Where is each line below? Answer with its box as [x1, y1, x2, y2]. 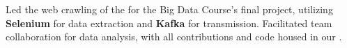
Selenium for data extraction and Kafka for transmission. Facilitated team [6, 15, 332, 30]
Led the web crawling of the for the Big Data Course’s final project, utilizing [6, 2, 333, 16]
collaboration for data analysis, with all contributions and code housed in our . [6, 29, 342, 44]
